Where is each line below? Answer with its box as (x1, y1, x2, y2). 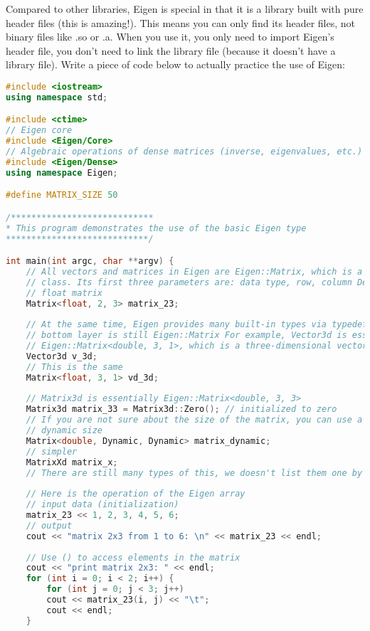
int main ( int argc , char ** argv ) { (6, 256, 174, 267)
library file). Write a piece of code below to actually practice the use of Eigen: (6, 57, 345, 72)
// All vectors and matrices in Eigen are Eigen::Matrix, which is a (26, 266, 363, 277)
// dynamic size (26, 425, 103, 436)
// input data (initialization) (26, 499, 179, 510)
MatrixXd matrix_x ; (26, 457, 118, 467)
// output (26, 520, 73, 531)
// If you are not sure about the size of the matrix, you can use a (26, 415, 363, 425)
